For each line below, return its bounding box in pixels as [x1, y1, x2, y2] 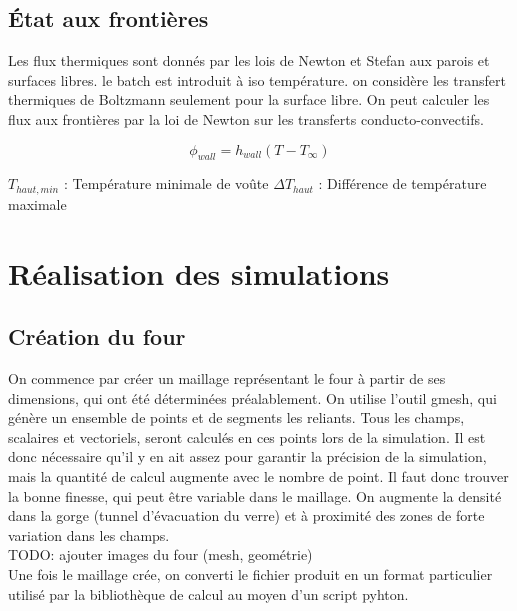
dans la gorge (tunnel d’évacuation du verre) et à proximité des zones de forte [8, 505, 485, 526]
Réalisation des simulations [8, 252, 390, 293]
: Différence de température [318, 173, 487, 194]
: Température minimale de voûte [63, 173, 269, 194]
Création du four [8, 321, 186, 352]
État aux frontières [8, 3, 209, 34]
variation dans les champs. [8, 524, 170, 545]
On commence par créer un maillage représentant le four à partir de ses [8, 368, 446, 388]
